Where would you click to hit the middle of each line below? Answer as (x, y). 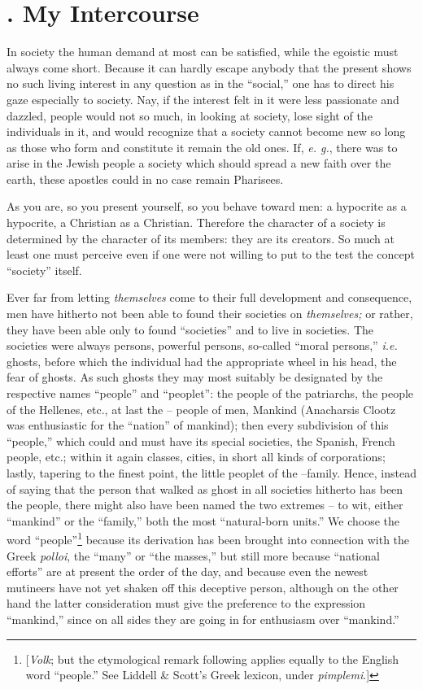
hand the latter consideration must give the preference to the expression (186, 603)
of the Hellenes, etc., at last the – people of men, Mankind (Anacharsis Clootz (201, 409)
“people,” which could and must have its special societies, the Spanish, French (201, 440)
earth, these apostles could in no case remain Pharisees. (145, 179)
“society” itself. (44, 270)
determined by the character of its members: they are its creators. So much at (201, 238)
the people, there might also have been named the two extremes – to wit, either (205, 505)
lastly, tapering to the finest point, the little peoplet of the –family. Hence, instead (211, 472)
